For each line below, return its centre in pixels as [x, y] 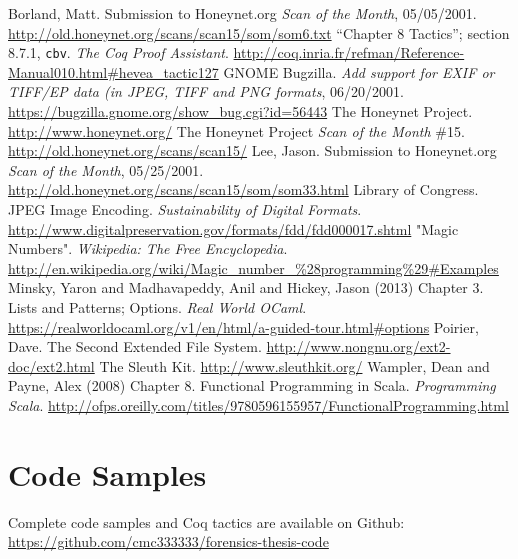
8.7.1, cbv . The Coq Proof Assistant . [118, 52]
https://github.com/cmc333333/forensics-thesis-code [168, 541]
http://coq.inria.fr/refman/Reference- [349, 52]
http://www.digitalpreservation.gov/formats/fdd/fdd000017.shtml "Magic [233, 228]
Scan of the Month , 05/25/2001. [106, 169]
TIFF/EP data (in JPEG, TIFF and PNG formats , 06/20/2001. [206, 91]
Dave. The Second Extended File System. [135, 346]
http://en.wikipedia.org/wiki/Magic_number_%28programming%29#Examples [253, 267]
